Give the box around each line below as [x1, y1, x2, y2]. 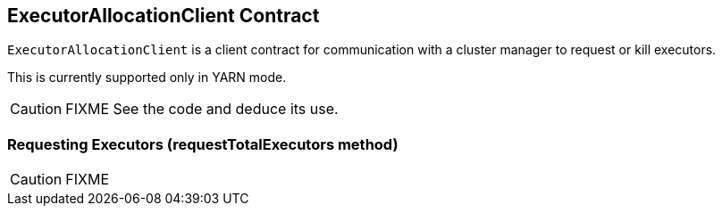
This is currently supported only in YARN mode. [7, 70, 287, 86]
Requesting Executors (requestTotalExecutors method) [7, 135, 399, 153]
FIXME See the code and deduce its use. [65, 100, 339, 119]
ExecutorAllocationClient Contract [7, 4, 320, 27]
